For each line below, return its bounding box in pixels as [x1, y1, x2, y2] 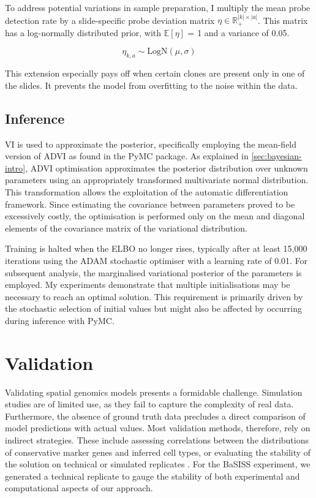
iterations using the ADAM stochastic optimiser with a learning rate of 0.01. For [5, 254, 308, 266]
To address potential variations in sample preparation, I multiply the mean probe [5, 1, 310, 13]
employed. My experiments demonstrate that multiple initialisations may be [5, 278, 290, 291]
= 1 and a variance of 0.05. [187, 26, 290, 39]
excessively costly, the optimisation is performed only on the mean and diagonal [5, 209, 305, 222]
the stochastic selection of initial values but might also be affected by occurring [5, 302, 302, 315]
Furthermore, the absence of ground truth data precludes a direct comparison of [5, 409, 306, 422]
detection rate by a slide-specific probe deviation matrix [5, 13, 215, 26]
